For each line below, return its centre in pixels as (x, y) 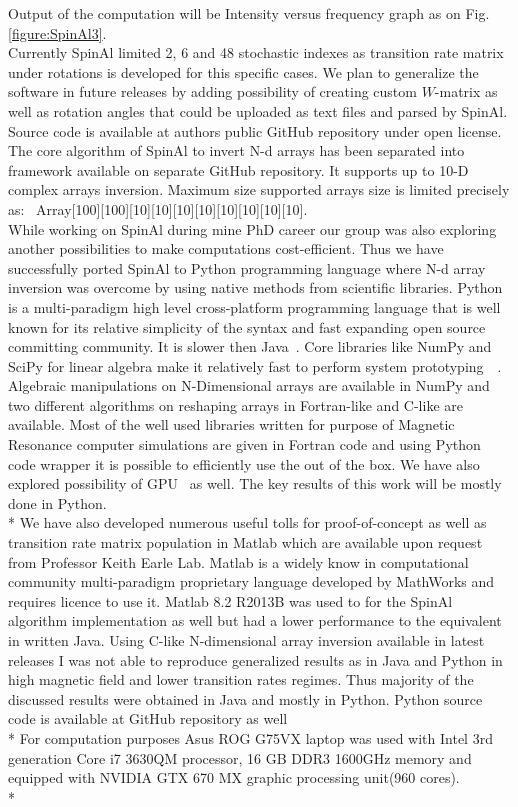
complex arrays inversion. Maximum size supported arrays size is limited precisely (259, 189)
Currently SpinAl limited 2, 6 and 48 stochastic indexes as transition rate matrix (256, 52)
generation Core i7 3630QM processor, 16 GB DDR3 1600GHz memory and (240, 757)
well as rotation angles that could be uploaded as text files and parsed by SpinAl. (258, 110)
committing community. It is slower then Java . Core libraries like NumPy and (250, 346)
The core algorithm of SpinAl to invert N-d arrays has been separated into (236, 150)
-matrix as (466, 91)
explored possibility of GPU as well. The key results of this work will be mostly (255, 483)
